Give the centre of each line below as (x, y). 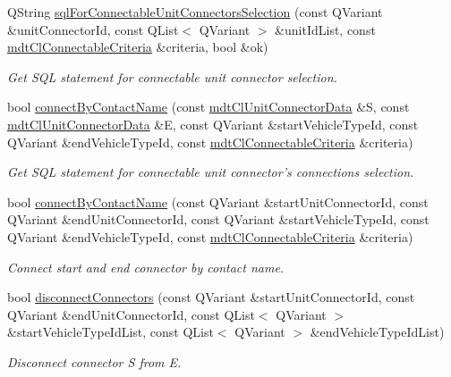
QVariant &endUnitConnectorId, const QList (131, 314)
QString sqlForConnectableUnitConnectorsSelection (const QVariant (195, 12)
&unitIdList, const (325, 29)
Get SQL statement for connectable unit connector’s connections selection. (211, 172)
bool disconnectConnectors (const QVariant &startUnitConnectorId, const (211, 297)
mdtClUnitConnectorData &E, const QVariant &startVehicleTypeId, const (213, 124)
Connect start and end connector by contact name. (146, 267)
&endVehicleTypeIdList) (377, 332)
